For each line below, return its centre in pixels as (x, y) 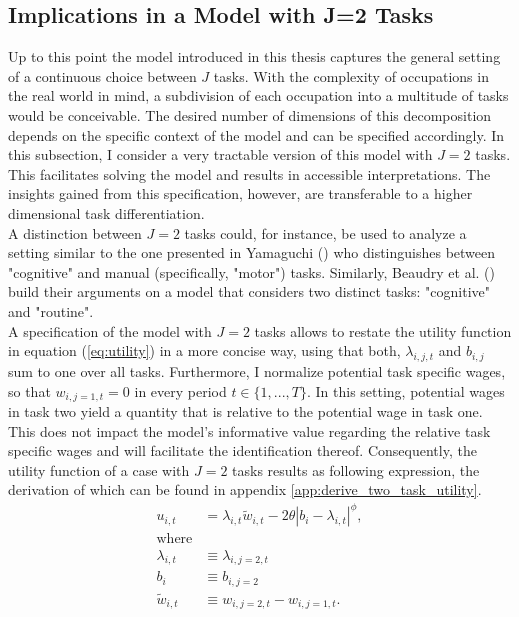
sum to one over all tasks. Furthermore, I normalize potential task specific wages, (257, 370)
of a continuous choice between (102, 75)
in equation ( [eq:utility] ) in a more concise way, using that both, (204, 350)
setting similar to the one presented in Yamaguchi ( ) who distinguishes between (252, 252)
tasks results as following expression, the (356, 469)
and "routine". (51, 310)
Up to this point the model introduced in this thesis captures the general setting (254, 56)
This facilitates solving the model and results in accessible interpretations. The (249, 173)
